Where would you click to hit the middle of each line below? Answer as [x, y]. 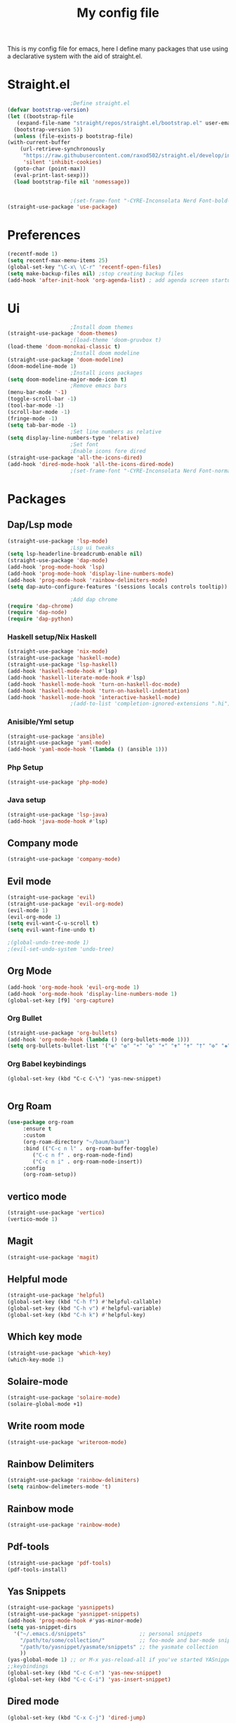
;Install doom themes [101, 327]
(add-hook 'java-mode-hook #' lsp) [58, 821]
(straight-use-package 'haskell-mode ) [64, 658]
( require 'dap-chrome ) [40, 606]
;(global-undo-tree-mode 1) [48, 943]
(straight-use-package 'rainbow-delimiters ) [73, 1481]
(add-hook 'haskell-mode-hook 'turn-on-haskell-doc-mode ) [94, 684]
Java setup [27, 800]
